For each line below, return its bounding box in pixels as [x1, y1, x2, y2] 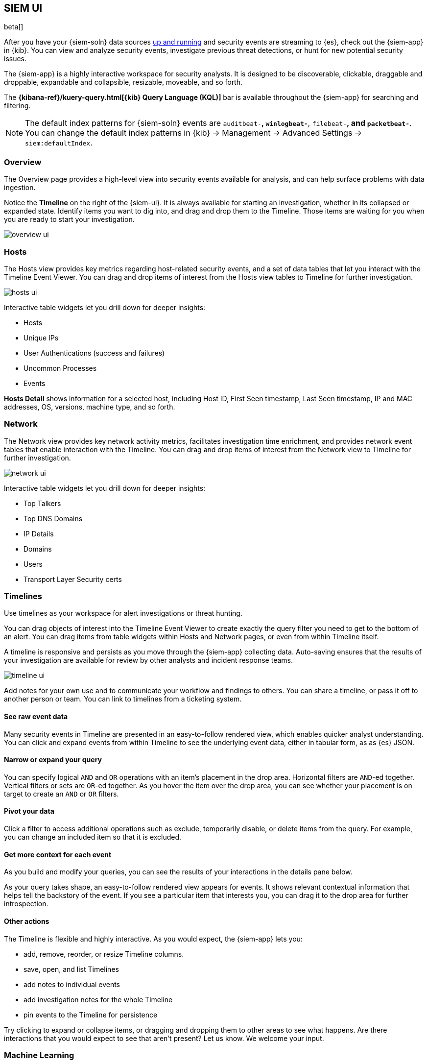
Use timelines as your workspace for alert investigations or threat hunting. [4, 609, 242, 618]
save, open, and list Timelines [24, 965, 119, 973]
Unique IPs [24, 333, 59, 342]
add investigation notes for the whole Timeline [24, 995, 173, 1004]
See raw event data [4, 712, 68, 721]
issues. [4, 54, 27, 63]
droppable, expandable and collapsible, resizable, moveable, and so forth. [4, 78, 243, 87]
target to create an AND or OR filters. [4, 789, 119, 798]
